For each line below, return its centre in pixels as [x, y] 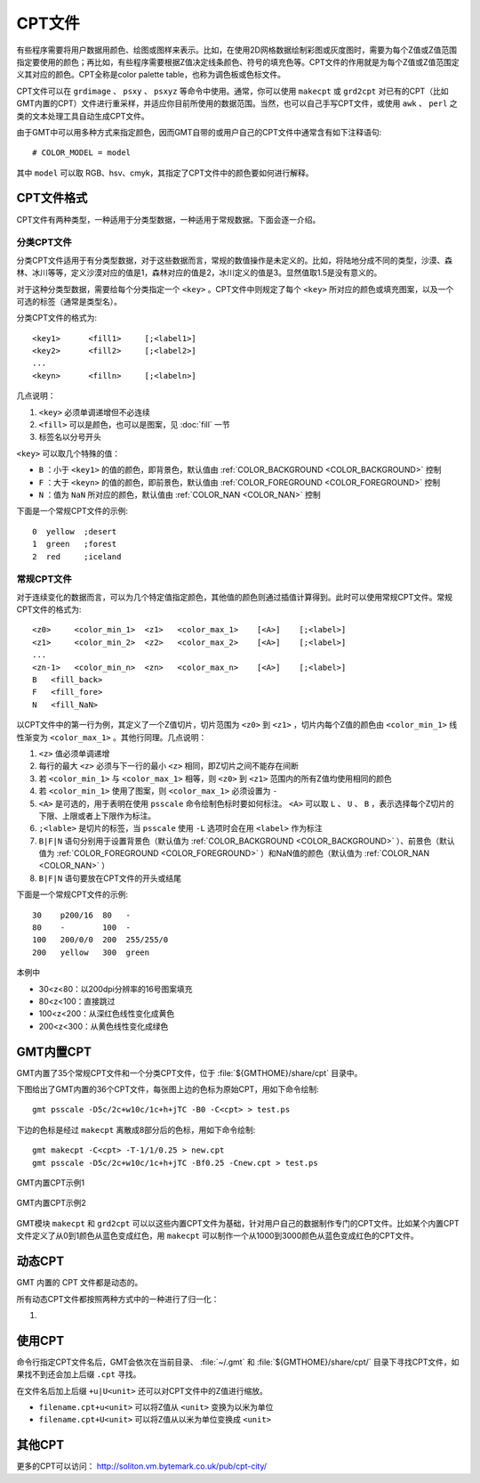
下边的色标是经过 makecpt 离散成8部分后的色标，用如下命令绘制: [136, 1129]
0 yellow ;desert [75, 531]
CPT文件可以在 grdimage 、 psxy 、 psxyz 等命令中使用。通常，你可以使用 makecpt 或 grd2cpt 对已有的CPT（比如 [232, 91]
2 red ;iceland [77, 556]
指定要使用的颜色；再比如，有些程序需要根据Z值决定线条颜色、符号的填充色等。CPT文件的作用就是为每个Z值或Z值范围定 [238, 61]
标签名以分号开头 [70, 437]
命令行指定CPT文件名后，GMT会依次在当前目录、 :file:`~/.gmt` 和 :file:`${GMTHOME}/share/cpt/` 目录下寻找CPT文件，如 [238, 1362]
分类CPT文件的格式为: [57, 318]
